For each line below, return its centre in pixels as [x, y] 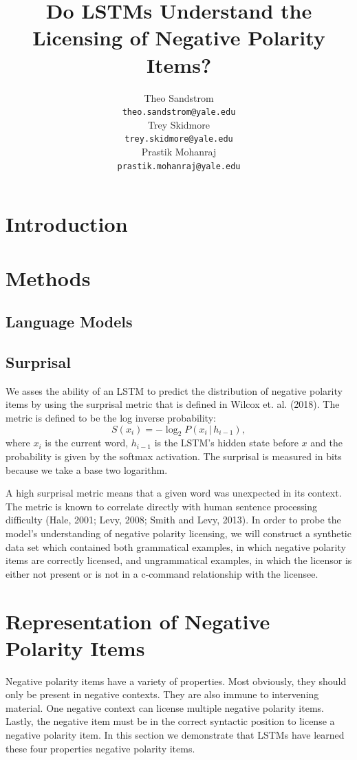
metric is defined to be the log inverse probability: [111, 417]
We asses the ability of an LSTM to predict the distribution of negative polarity [174, 390]
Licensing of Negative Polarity [179, 37]
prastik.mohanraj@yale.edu [179, 166]
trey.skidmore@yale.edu [179, 139]
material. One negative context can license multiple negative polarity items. [165, 707]
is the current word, [87, 443]
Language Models [69, 322]
